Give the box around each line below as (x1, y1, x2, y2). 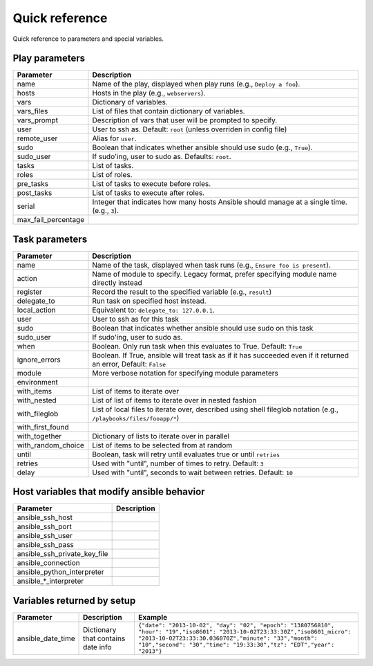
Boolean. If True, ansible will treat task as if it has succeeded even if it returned (92, 350, 349, 360)
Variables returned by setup (12, 595, 136, 607)
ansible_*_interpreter (17, 576, 84, 586)
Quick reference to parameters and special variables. (12, 35, 164, 43)
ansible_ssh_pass (17, 540, 74, 550)
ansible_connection (17, 558, 81, 568)
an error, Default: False (92, 359, 166, 369)
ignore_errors (17, 355, 61, 364)
